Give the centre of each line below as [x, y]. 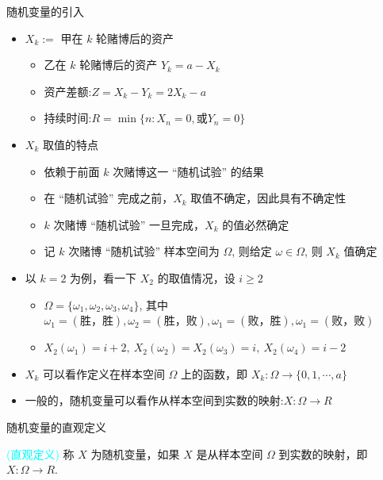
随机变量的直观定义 [56, 426]
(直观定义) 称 [40, 453]
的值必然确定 [256, 224]
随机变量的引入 [45, 11]
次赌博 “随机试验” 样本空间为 [144, 251]
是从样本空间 [230, 453]
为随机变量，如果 [135, 453]
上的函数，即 [214, 373]
